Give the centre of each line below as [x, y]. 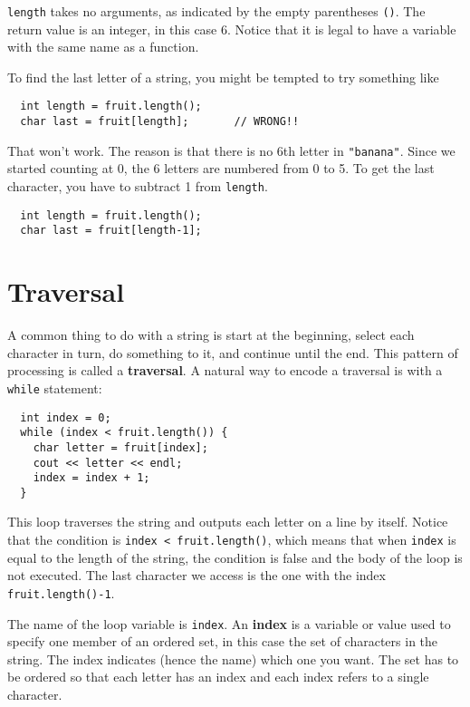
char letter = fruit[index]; [120, 447]
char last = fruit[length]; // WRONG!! [160, 122]
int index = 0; [66, 417]
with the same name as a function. [103, 47]
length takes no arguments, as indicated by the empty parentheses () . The [216, 11]
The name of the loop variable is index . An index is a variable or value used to [229, 623]
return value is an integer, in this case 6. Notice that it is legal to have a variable [232, 29]
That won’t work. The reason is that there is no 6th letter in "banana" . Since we [231, 150]
